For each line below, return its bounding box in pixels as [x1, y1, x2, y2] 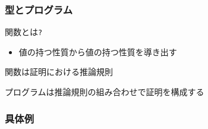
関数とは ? [5, 26, 43, 38]
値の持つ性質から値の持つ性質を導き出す [18, 45, 177, 58]
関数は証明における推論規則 [5, 65, 113, 78]
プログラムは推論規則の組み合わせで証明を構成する [5, 86, 204, 98]
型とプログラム [5, 2, 73, 17]
